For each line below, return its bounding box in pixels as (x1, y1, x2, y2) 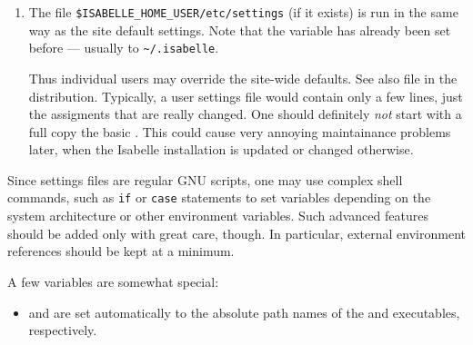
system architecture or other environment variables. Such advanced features (7, 206, 428, 225)
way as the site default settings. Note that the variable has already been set (28, 20, 451, 39)
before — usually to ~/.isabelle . (28, 38, 219, 57)
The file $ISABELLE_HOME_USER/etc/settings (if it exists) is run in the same (28, 3, 458, 21)
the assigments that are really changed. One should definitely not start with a (28, 104, 462, 123)
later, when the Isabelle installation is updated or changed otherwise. (28, 140, 414, 159)
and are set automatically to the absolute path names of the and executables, (28, 302, 460, 321)
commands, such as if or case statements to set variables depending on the (7, 188, 431, 207)
